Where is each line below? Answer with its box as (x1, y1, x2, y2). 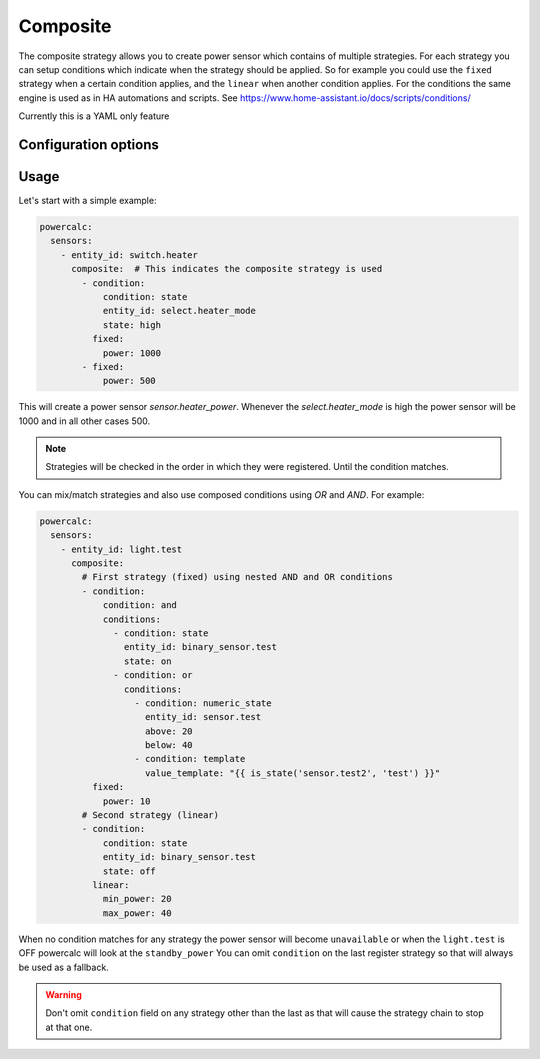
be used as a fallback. (18, 961, 109, 973)
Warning (45, 988, 82, 1000)
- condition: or (113, 670, 194, 681)
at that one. (45, 1021, 93, 1033)
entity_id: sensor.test (145, 711, 262, 723)
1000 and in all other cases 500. (18, 415, 151, 427)
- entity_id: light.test (60, 543, 183, 555)
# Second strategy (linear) (81, 810, 220, 821)
